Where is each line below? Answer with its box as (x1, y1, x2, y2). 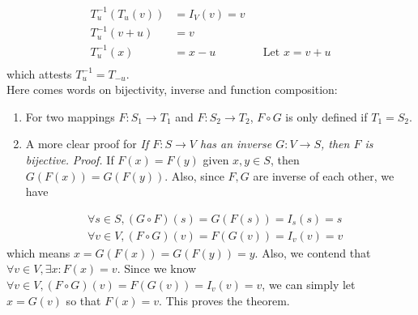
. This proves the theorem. (159, 292, 290, 309)
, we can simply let (262, 276, 356, 293)
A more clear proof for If (25, 135, 149, 152)
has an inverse (199, 135, 272, 152)
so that (66, 292, 101, 309)
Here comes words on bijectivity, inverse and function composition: (6, 81, 338, 98)
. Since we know (117, 260, 197, 277)
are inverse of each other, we (253, 167, 395, 184)
